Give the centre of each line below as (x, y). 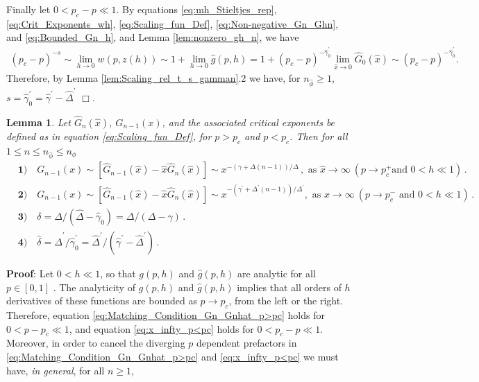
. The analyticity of (94, 287)
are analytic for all (276, 274)
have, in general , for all (56, 370)
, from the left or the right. (286, 301)
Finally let (28, 9)
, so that (118, 274)
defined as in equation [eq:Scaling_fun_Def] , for (109, 136)
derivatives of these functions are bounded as (102, 301)
